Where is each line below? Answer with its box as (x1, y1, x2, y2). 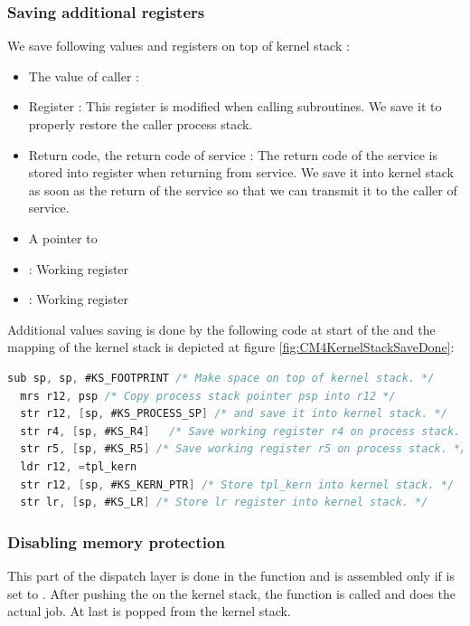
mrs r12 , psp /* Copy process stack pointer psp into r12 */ (20, 389, 396, 403)
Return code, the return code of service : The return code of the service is (28, 145, 437, 164)
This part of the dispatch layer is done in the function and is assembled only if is (7, 565, 455, 584)
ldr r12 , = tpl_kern (20, 460, 137, 473)
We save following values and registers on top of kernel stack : (7, 36, 350, 55)
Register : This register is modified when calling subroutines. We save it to (28, 97, 442, 116)
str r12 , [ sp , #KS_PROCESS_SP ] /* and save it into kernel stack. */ (20, 407, 447, 421)
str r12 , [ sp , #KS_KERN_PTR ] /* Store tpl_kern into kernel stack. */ (20, 478, 455, 491)
